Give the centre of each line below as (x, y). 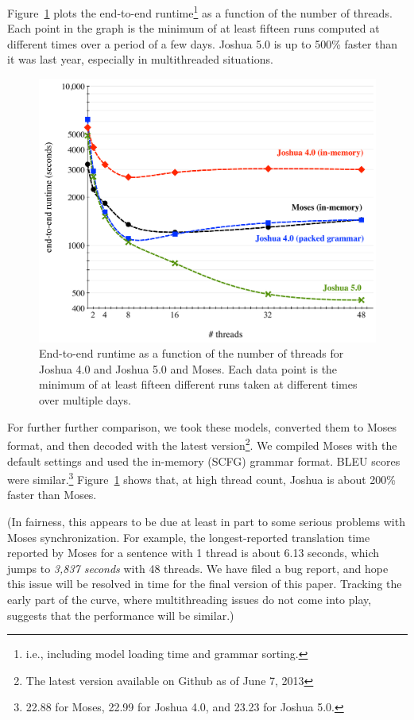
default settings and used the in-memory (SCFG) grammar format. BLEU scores (204, 461)
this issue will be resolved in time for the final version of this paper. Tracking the (205, 584)
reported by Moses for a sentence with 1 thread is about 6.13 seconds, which (193, 553)
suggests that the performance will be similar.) (121, 615)
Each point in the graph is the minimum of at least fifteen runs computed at (193, 28)
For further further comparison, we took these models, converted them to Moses (202, 426)
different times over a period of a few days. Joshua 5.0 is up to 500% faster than (203, 43)
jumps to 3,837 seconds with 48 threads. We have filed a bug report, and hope (198, 568)
